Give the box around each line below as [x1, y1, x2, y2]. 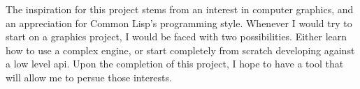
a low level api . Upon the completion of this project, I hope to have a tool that [6, 56, 344, 71]
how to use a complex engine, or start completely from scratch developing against [6, 42, 355, 57]
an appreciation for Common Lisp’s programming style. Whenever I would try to [6, 15, 352, 30]
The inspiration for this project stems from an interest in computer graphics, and [6, 2, 354, 16]
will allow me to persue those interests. [6, 70, 172, 84]
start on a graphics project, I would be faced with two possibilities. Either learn [6, 29, 347, 44]
